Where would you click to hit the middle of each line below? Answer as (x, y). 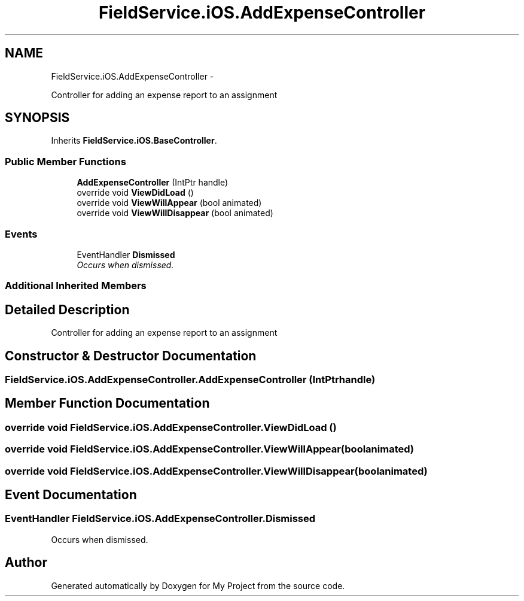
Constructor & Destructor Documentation (131, 356)
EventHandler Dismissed (126, 254)
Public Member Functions (65, 161)
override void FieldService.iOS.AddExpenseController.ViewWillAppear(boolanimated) (210, 449)
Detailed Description (67, 309)
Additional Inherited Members (76, 286)
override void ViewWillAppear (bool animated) (169, 203)
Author (26, 563)
